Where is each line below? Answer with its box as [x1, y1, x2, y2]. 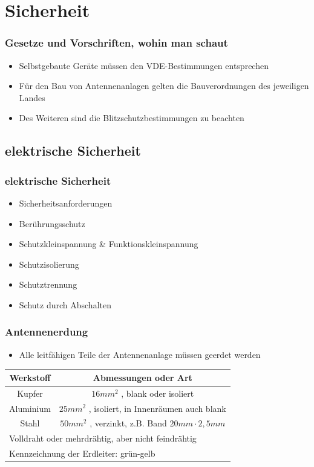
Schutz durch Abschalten [19, 298, 111, 311]
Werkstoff [9, 371, 51, 383]
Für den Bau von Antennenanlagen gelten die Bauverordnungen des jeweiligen [19, 79, 309, 92]
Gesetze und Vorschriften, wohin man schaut [5, 35, 228, 50]
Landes [19, 91, 45, 104]
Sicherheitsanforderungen [19, 196, 113, 209]
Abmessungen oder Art [93, 371, 192, 383]
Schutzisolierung [19, 257, 79, 270]
